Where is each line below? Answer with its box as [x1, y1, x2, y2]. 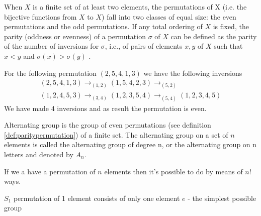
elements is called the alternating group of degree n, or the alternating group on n [4, 139, 257, 150]
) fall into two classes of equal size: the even [102, 11, 236, 22]
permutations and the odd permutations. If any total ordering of [4, 21, 203, 32]
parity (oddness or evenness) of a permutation [4, 31, 146, 41]
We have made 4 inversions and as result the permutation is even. [4, 102, 207, 113]
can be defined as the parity [170, 31, 257, 41]
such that [214, 41, 243, 51]
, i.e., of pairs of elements [105, 41, 183, 51]
